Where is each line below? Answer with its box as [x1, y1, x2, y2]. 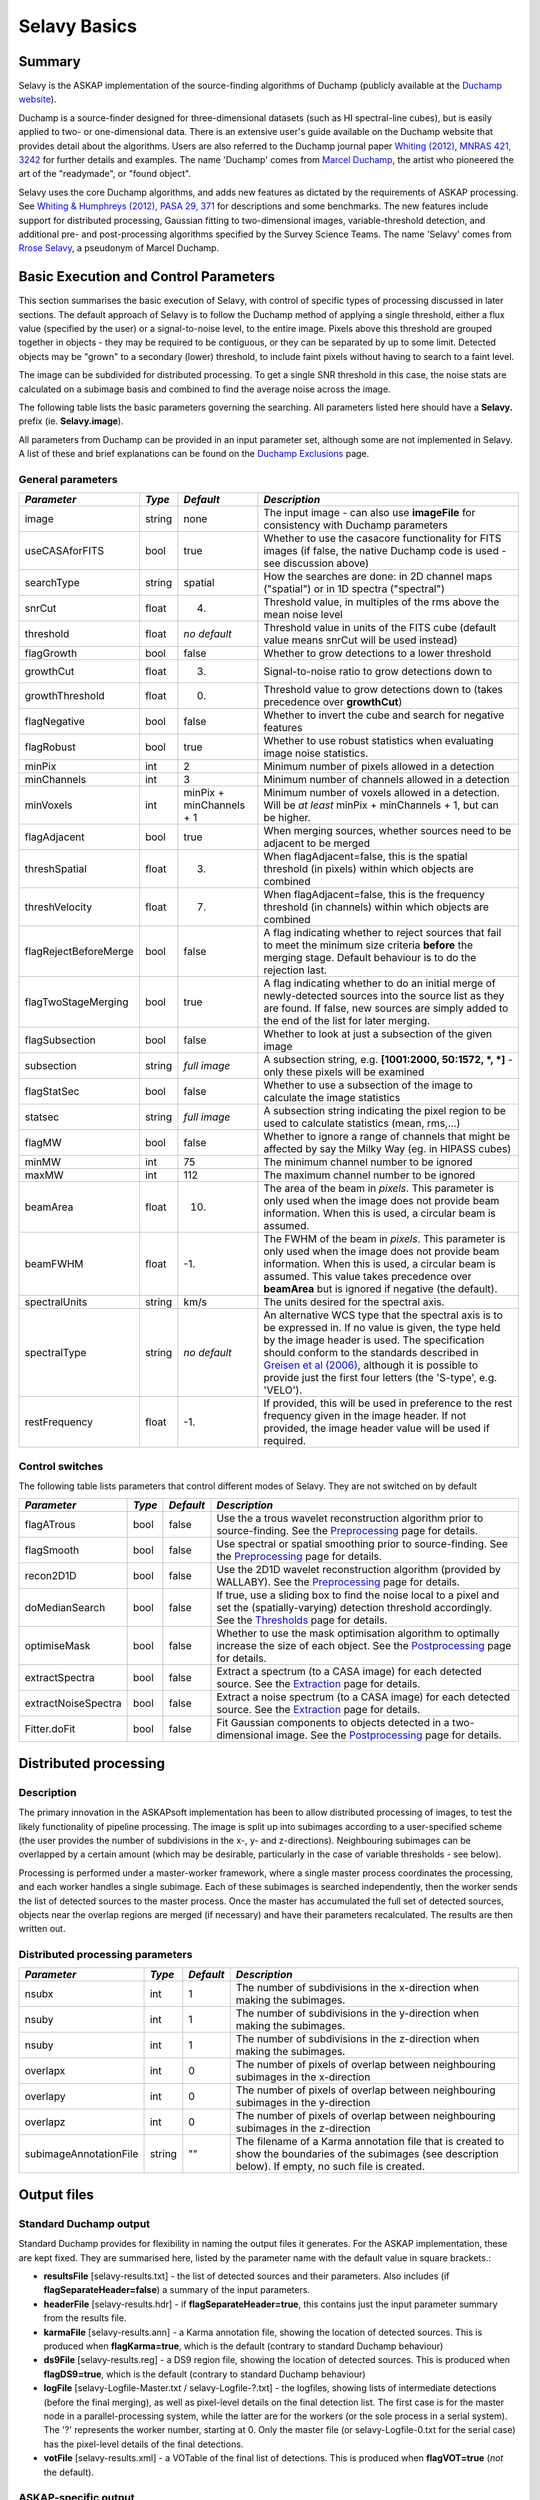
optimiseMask [24, 1639, 91, 1653]
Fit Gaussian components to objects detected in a [216, 1716, 450, 1730]
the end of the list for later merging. [263, 1014, 430, 1028]
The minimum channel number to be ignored [263, 1155, 473, 1169]
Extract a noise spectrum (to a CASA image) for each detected [216, 1690, 510, 1704]
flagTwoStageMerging [24, 995, 129, 1009]
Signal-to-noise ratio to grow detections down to [263, 665, 493, 679]
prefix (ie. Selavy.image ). [18, 415, 124, 427]
